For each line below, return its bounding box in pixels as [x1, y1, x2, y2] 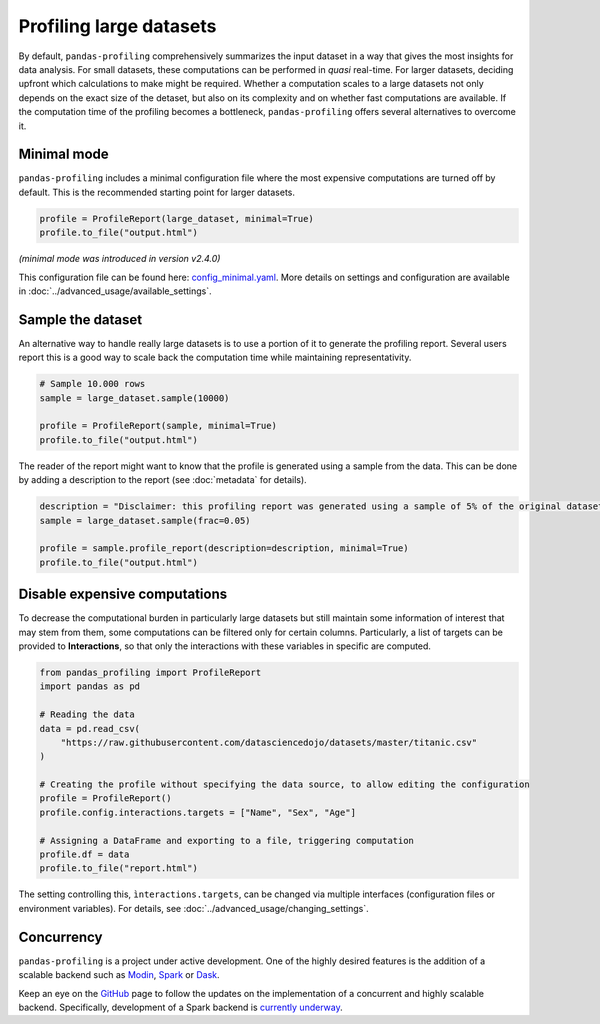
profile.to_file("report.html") [39, 863, 199, 874]
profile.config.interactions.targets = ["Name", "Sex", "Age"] [39, 806, 357, 818]
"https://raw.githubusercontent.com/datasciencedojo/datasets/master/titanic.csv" [60, 736, 478, 748]
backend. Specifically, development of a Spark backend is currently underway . [18, 1001, 344, 1013]
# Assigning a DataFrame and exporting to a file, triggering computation [39, 835, 415, 846]
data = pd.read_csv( [39, 723, 140, 734]
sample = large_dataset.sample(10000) [39, 392, 230, 404]
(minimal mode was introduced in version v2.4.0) [18, 253, 221, 265]
